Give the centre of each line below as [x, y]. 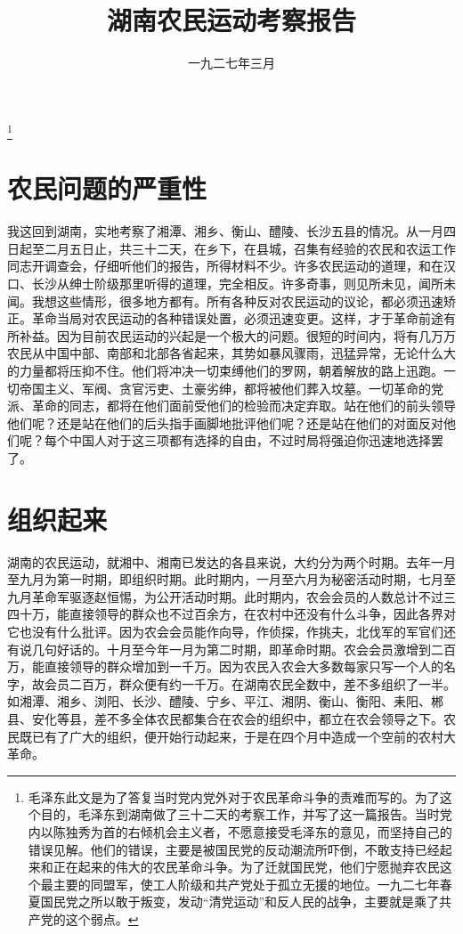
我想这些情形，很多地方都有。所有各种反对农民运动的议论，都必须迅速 [237, 301]
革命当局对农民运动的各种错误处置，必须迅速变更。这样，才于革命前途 [237, 318]
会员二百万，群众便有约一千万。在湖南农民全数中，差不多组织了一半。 [250, 683]
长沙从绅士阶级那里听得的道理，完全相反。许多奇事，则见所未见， [225, 283]
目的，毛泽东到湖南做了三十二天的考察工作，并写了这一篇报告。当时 [240, 814]
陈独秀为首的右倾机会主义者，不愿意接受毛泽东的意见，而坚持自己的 [252, 831]
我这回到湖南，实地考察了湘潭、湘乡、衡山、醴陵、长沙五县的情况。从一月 [225, 231]
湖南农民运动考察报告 [231, 20]
